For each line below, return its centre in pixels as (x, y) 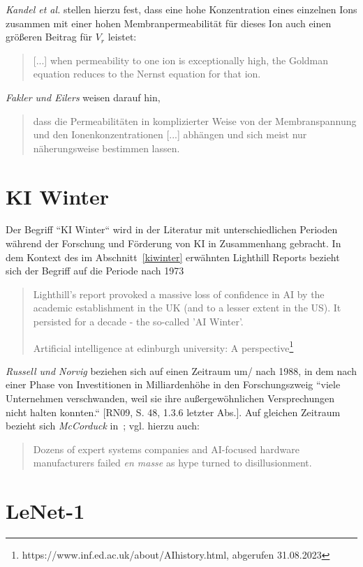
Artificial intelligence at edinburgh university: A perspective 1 (163, 346)
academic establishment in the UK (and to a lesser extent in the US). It (187, 308)
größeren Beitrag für (49, 37)
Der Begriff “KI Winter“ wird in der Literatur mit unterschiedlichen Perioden (172, 229)
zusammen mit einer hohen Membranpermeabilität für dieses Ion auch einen (169, 23)
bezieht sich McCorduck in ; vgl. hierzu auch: (103, 426)
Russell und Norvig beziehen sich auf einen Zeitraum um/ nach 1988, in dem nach (181, 370)
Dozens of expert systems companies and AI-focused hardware (166, 449)
